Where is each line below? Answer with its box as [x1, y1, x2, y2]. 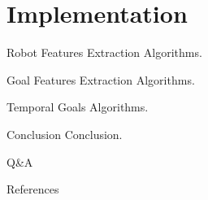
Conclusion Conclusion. [6, 125, 123, 142]
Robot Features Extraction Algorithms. [6, 44, 202, 61]
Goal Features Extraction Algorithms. [6, 71, 195, 88]
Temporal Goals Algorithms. [6, 98, 149, 115]
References [6, 180, 59, 198]
